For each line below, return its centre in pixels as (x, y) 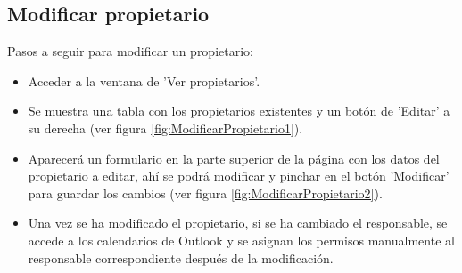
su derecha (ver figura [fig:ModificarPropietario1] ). (165, 128)
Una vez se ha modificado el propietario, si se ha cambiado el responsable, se (238, 223)
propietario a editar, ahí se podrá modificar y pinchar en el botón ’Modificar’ (239, 176)
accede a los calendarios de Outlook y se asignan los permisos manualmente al (241, 240)
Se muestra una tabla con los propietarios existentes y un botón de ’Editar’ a (239, 111)
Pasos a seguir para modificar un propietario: (130, 51)
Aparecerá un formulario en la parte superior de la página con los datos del (234, 158)
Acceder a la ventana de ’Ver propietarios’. (144, 80)
